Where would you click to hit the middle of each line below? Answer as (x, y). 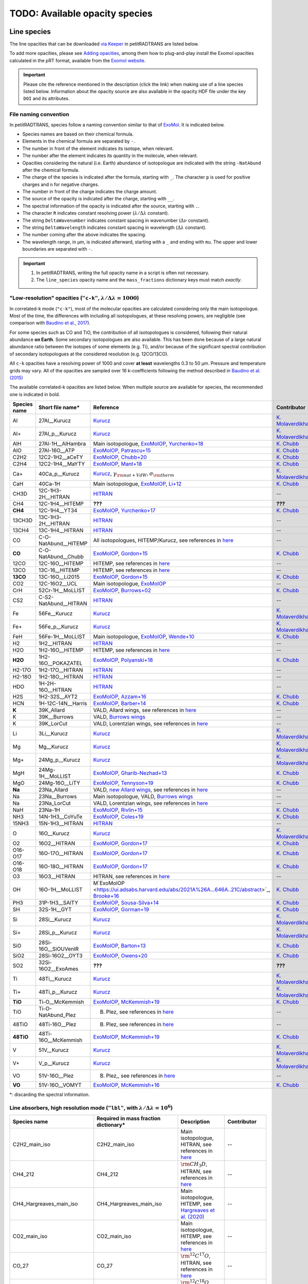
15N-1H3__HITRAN (61, 823)
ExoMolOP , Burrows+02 (122, 591)
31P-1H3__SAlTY (59, 903)
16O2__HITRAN (57, 843)
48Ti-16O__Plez (57, 1025)
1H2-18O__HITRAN (61, 677)
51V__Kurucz (54, 1050)
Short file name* (59, 407)
